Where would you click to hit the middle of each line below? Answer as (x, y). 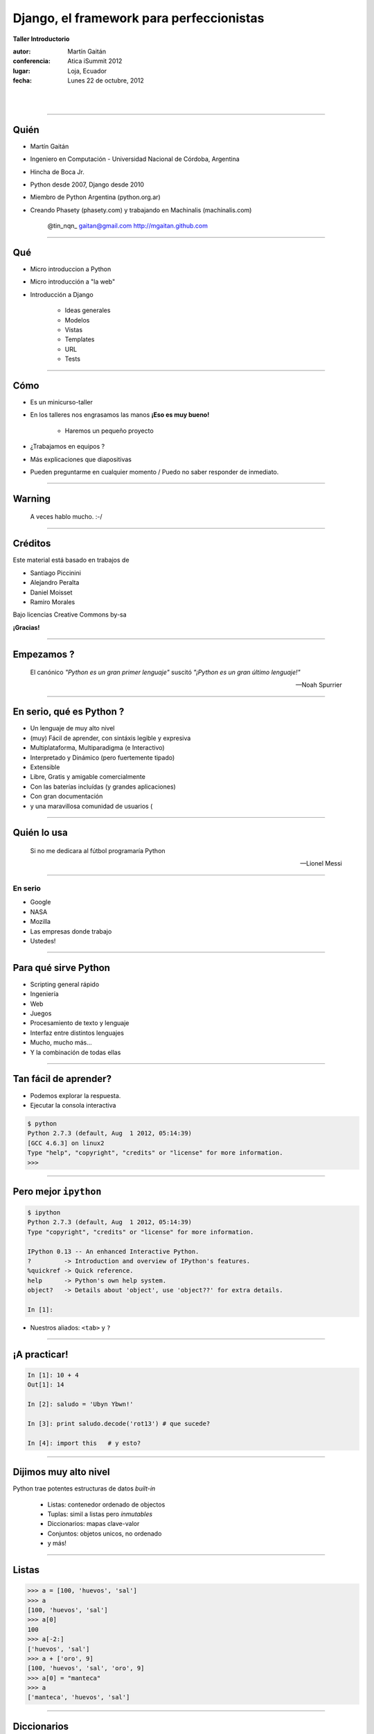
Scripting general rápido (65, 984)
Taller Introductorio (41, 39)
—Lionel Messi (321, 864)
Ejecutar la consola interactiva (73, 1105)
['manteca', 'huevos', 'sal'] (79, 1697)
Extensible (45, 767)
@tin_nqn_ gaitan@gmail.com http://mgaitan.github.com (127, 226)
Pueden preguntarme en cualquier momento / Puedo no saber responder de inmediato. (154, 472)
